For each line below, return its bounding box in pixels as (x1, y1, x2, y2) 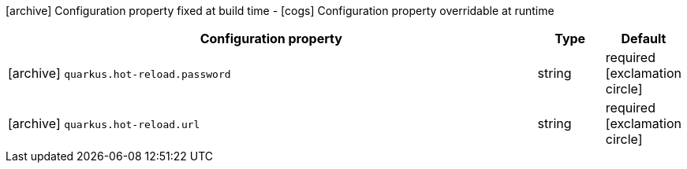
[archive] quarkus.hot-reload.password (8, 65, 231, 81)
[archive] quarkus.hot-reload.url (8, 116, 200, 131)
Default (621, 31, 666, 46)
